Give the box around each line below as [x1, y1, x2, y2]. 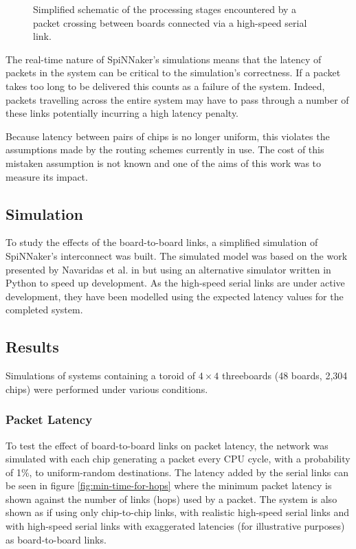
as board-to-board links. [5, 532, 107, 546]
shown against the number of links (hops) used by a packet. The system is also [5, 491, 337, 506]
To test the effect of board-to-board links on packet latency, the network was [5, 438, 329, 452]
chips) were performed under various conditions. [5, 381, 208, 396]
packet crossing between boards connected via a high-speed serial [33, 15, 307, 30]
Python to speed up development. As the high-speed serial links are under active [5, 276, 345, 290]
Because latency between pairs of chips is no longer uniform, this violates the [5, 128, 330, 143]
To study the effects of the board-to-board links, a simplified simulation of [5, 235, 318, 249]
